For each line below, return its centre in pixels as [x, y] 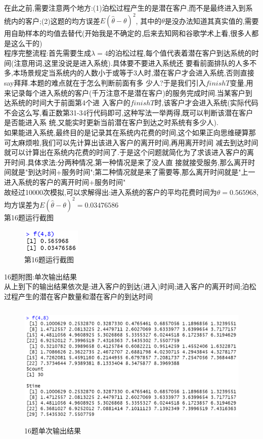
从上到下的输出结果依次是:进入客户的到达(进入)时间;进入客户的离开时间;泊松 [130, 286]
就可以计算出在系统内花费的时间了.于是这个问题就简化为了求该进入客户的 [125, 152]
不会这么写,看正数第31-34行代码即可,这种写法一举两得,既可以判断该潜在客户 [129, 112]
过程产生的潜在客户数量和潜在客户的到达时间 [78, 296]
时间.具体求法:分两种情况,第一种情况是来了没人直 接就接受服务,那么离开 [129, 162]
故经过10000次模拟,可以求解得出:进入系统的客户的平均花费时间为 [111, 192]
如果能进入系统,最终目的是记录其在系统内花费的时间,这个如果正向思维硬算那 [130, 132]
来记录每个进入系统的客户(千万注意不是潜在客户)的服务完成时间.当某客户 [125, 92]
